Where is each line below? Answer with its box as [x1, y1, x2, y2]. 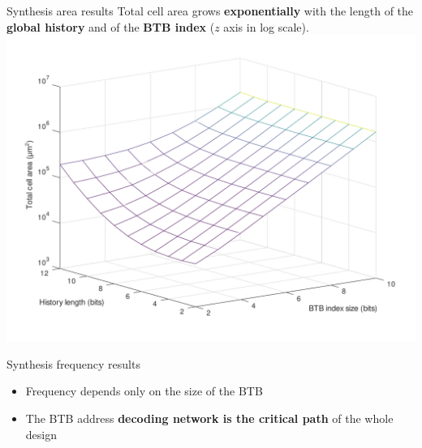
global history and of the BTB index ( [6, 18, 215, 35]
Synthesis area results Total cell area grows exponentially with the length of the [6, 2, 414, 19]
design [25, 425, 57, 442]
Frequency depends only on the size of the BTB [25, 382, 263, 399]
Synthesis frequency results [6, 355, 140, 372]
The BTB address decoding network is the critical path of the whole [25, 409, 394, 426]
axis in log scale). [223, 18, 309, 35]
